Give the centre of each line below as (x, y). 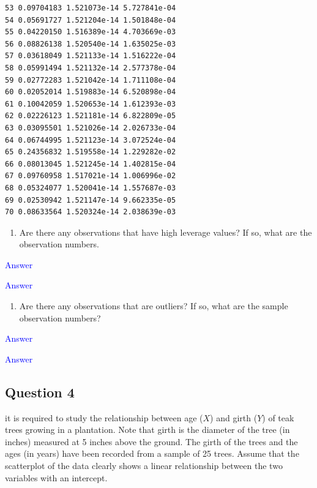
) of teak (278, 417)
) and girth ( (234, 417)
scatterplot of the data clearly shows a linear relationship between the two (144, 466)
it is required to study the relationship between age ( (104, 417)
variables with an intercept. (56, 477)
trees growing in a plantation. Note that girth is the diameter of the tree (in (147, 430)
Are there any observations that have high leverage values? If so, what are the (166, 232)
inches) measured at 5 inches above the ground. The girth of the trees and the (151, 441)
